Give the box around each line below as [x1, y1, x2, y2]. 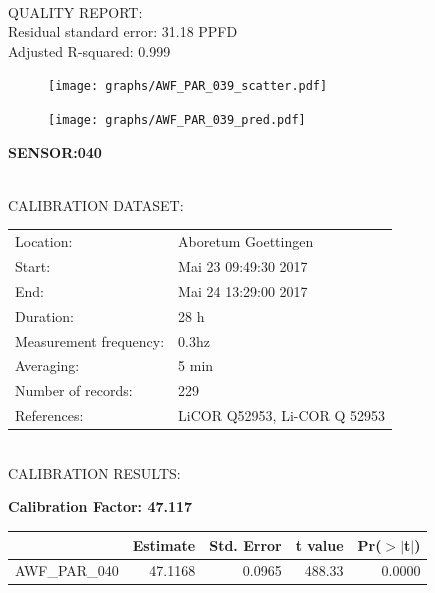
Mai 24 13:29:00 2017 [178, 280, 308, 301]
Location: [15, 231, 73, 252]
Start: [15, 256, 51, 277]
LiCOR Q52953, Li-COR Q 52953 [178, 405, 385, 426]
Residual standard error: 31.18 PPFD [8, 21, 238, 42]
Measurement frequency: [15, 330, 165, 351]
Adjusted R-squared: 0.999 [8, 40, 171, 61]
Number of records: [15, 380, 133, 401]
